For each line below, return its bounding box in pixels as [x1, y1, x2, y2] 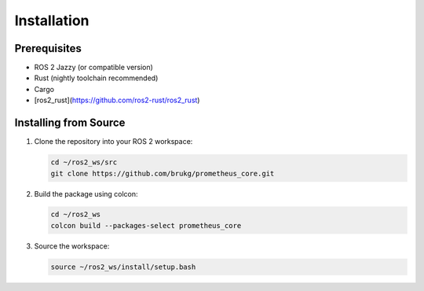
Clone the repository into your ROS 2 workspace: [34, 137, 193, 146]
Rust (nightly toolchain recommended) [34, 73, 159, 83]
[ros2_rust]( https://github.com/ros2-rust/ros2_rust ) [34, 95, 200, 105]
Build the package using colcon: [34, 189, 138, 198]
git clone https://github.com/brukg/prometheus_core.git [50, 169, 275, 178]
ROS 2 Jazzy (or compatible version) [34, 63, 153, 72]
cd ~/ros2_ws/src [50, 158, 118, 167]
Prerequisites [14, 42, 82, 55]
